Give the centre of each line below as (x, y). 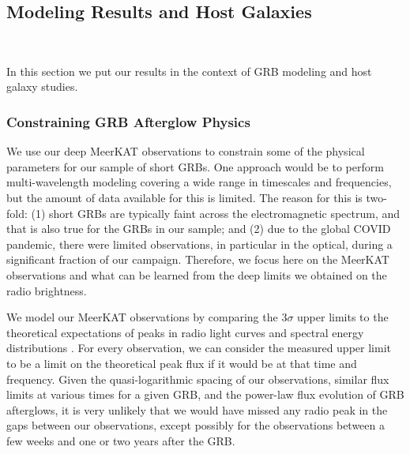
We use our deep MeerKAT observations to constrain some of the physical (186, 151)
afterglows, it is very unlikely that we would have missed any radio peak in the (197, 409)
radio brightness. (47, 290)
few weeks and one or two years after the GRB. (121, 440)
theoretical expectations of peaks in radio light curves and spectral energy (185, 332)
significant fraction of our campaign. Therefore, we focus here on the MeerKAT (198, 259)
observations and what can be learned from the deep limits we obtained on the (197, 274)
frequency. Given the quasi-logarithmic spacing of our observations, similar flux (198, 379)
